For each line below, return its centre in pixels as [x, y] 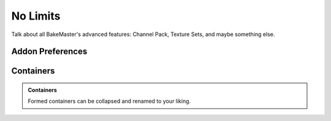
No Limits [36, 16]
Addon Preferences [49, 52]
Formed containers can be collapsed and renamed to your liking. [109, 101]
